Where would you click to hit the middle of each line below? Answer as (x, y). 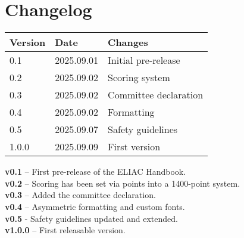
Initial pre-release (144, 60)
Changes (128, 42)
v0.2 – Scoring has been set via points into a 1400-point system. (123, 183)
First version (134, 147)
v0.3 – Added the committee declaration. (80, 195)
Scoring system (139, 78)
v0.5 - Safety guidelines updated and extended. (91, 218)
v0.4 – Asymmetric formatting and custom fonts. (95, 206)
